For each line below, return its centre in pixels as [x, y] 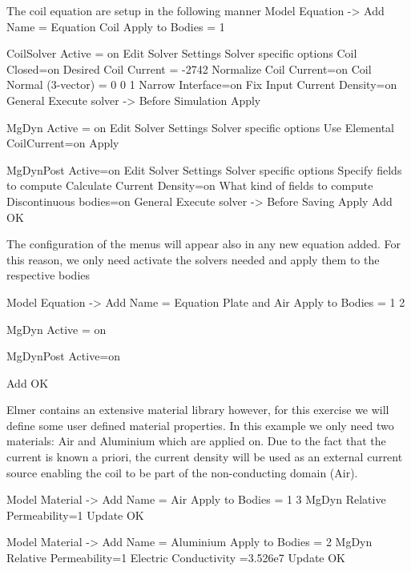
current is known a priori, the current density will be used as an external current [205, 457]
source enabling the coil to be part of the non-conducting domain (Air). [182, 472]
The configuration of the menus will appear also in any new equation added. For [204, 244]
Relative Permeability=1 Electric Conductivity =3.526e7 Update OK [176, 558]
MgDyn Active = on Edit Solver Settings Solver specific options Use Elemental [200, 127]
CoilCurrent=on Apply [63, 143]
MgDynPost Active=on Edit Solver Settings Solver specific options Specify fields [204, 169]
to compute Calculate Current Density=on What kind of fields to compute [190, 185]
